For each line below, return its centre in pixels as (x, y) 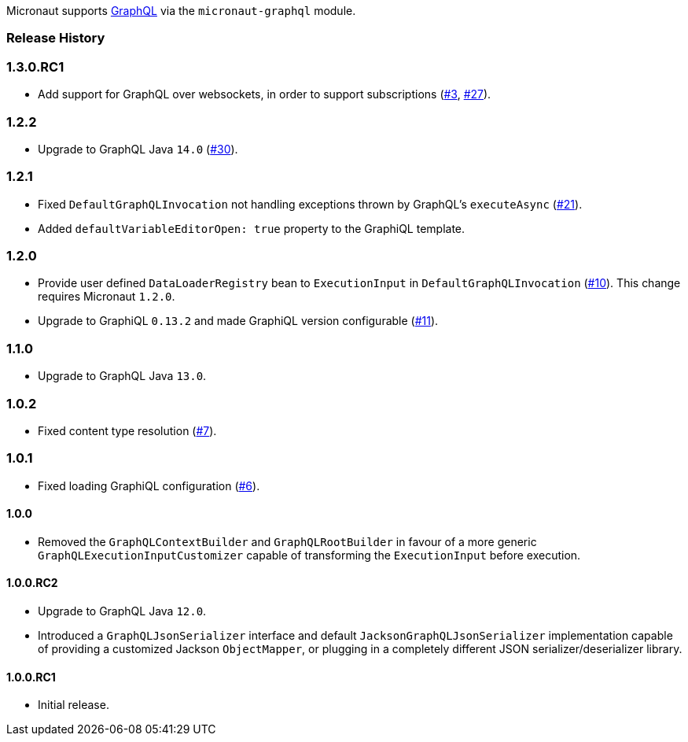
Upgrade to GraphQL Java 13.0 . (122, 376)
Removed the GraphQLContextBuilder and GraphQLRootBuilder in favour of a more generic (287, 541)
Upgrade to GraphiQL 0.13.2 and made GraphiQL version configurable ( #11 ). (238, 321)
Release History (56, 38)
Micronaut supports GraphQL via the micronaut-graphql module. (181, 11)
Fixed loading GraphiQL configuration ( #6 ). (149, 485)
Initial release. (74, 705)
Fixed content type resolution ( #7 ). (127, 430)
